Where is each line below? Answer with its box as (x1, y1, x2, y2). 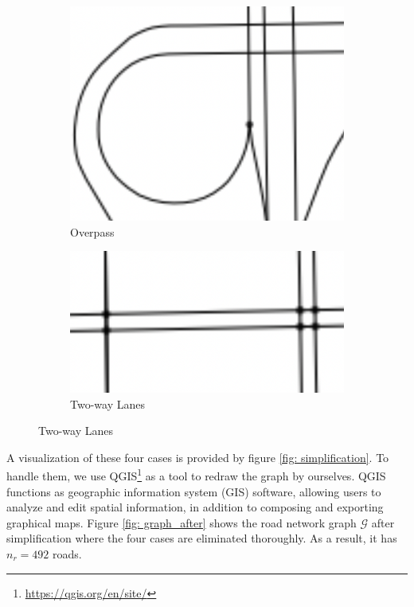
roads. (52, 545, 82, 562)
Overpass (70, 223, 115, 240)
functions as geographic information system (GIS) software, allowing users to (6, 483, 381, 499)
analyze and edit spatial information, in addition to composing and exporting (6, 499, 384, 515)
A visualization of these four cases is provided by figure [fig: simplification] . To (6, 448, 389, 465)
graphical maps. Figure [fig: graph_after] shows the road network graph (6, 514, 357, 531)
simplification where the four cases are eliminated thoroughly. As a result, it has (6, 530, 397, 546)
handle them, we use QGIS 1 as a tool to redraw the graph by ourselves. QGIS (6, 465, 386, 484)
